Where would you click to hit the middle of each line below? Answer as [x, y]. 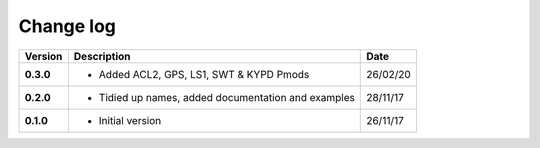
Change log [67, 26]
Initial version [130, 120]
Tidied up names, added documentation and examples [226, 97]
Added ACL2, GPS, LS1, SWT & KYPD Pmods [204, 74]
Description [102, 56]
